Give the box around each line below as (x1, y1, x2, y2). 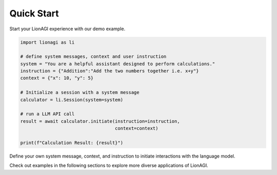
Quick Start (9, 8, 59, 19)
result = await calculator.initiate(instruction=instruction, (20, 118, 180, 124)
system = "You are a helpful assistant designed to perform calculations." (20, 61, 215, 67)
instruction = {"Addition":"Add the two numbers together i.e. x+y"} (20, 68, 199, 74)
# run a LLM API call (20, 111, 75, 117)
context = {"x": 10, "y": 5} (20, 75, 94, 81)
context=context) (114, 126, 159, 131)
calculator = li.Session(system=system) (20, 96, 123, 103)
